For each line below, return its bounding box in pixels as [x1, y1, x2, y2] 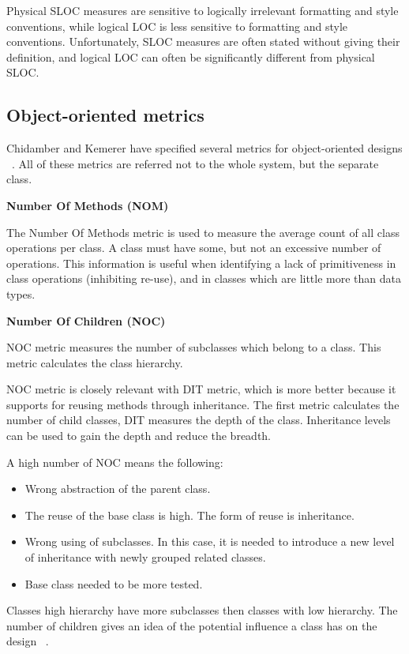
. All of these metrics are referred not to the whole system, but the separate [12, 155, 379, 171]
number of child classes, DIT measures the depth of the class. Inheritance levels [6, 412, 391, 428]
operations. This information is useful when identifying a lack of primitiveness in [6, 254, 396, 271]
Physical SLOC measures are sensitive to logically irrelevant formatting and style [6, 2, 399, 18]
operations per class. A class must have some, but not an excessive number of [6, 239, 381, 256]
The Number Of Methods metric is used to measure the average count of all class [6, 224, 400, 240]
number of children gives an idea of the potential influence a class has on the [6, 617, 377, 633]
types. [6, 285, 36, 302]
